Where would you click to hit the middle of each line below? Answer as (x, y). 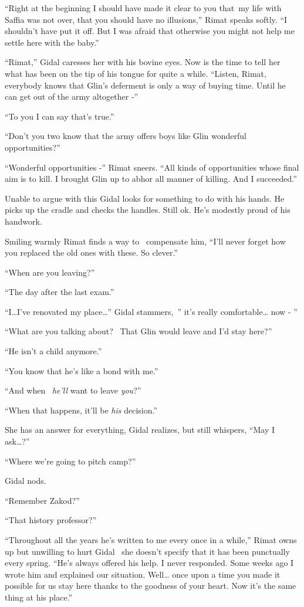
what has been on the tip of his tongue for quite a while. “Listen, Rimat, (136, 73)
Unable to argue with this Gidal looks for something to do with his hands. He (145, 198)
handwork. (23, 221)
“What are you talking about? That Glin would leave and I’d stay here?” (139, 331)
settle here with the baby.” (52, 42)
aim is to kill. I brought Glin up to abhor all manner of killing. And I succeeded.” (151, 179)
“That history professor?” (51, 520)
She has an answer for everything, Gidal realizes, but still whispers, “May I (140, 430)
